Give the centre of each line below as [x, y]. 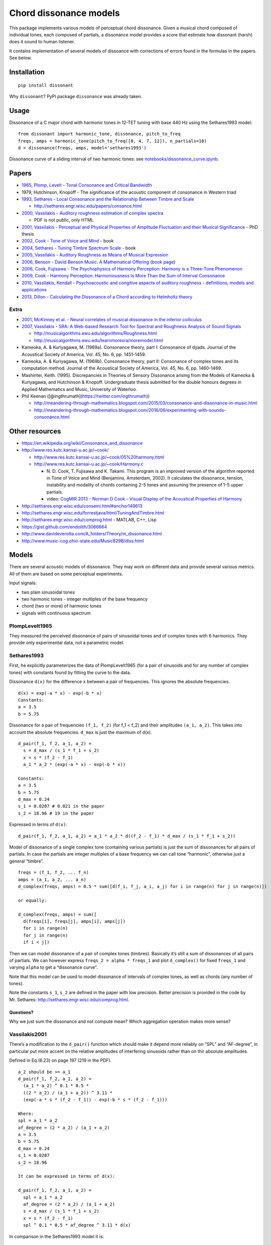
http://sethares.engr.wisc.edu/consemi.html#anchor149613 [82, 506]
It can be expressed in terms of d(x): [67, 1176]
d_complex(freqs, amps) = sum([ [57, 914]
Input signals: [23, 583]
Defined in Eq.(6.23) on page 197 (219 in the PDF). [60, 1060]
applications [34, 290]
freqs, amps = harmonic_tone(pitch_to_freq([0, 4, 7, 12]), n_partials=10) [112, 141]
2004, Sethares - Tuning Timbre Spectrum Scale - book [79, 248]
